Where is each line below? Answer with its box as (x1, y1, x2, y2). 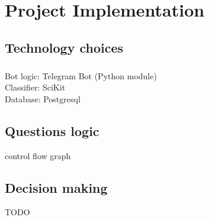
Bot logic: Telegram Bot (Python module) (5, 69, 157, 82)
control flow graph (5, 149, 71, 161)
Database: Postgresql (5, 92, 81, 105)
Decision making (5, 178, 108, 196)
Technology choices (5, 38, 124, 56)
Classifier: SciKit (5, 81, 66, 93)
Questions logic (5, 121, 99, 140)
